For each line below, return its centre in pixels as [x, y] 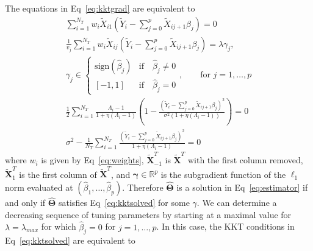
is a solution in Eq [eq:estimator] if [242, 187]
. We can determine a [237, 203]
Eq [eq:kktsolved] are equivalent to [70, 240]
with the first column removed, [245, 160]
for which [59, 226]
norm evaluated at [39, 187]
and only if [25, 203]
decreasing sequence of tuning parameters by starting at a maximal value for [148, 214]
